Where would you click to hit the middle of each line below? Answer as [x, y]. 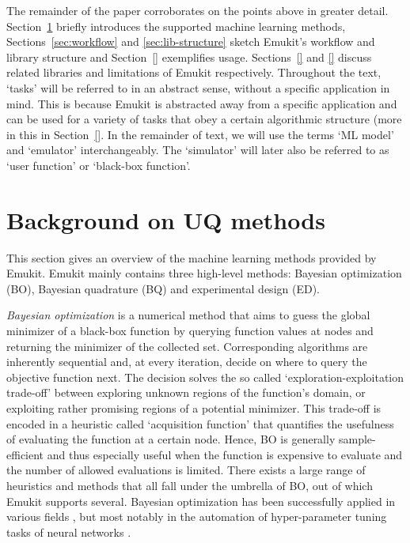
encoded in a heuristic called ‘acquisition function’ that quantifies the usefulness [200, 423]
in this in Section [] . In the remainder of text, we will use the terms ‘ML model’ [200, 134]
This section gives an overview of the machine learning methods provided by [192, 257]
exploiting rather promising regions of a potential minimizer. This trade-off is [194, 408]
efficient [25, 454]
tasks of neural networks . [69, 532]
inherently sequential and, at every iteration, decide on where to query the [187, 362]
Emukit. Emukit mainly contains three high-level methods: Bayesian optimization [204, 273]
